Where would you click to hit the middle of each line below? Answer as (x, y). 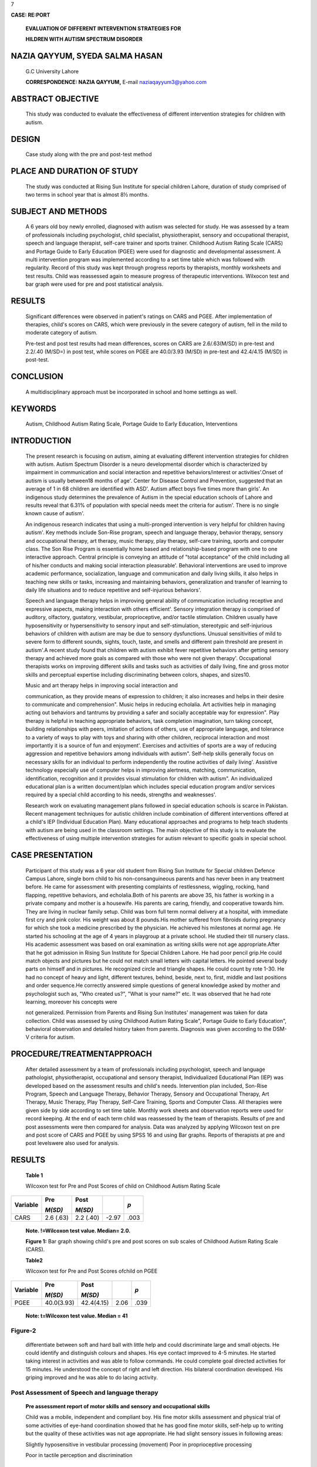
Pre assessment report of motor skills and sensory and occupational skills (118, 1407)
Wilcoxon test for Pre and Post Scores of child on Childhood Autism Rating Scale (123, 1186)
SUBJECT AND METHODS (59, 211)
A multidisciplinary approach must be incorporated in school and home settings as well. (131, 392)
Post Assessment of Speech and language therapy (85, 1392)
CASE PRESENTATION (52, 855)
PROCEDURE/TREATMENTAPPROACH (81, 1054)
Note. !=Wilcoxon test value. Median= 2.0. (78, 1231)
